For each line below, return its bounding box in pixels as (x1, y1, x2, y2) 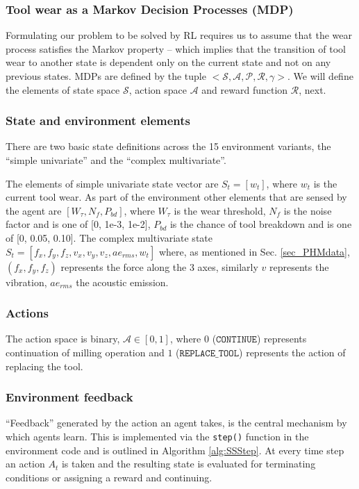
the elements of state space (6, 82, 120, 97)
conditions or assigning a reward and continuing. (6, 470, 212, 484)
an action (6, 456, 45, 471)
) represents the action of (239, 345, 346, 359)
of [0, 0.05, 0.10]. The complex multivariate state (6, 230, 212, 244)
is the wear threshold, (174, 203, 266, 217)
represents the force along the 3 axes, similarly (60, 259, 258, 274)
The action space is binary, (6, 331, 120, 346)
